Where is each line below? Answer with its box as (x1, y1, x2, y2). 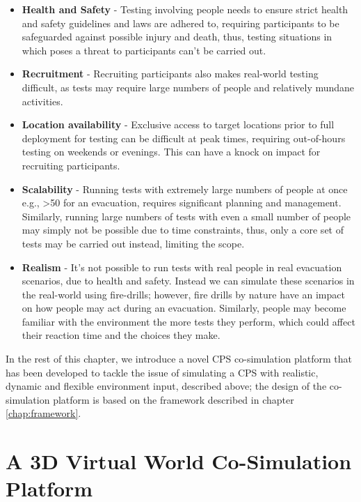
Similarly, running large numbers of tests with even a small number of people (22, 208, 351, 223)
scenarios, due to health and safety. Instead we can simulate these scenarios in (22, 273, 355, 288)
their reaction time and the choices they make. (22, 328, 220, 342)
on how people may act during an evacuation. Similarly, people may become (22, 301, 346, 315)
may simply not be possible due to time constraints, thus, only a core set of (22, 222, 344, 237)
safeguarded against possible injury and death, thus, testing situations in (22, 29, 332, 44)
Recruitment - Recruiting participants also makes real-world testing (22, 66, 319, 81)
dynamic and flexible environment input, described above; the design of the (6, 379, 327, 393)
